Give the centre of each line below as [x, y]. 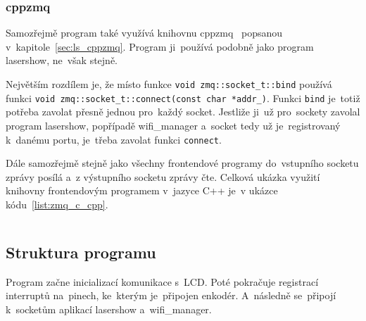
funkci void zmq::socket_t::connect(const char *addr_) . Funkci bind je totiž [183, 97]
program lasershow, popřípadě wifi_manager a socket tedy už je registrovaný [173, 125]
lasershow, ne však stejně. [62, 60]
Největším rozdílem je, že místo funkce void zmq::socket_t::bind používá [169, 84]
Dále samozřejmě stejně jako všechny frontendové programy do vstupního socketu [182, 163]
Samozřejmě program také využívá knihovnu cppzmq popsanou [144, 33]
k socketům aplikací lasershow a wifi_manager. [109, 309]
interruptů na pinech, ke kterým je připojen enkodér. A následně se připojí [171, 295]
